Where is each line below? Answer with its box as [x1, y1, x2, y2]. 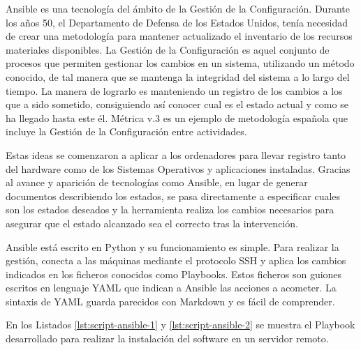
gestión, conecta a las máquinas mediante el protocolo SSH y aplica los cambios [6, 253, 346, 268]
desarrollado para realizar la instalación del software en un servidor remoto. [6, 331, 329, 346]
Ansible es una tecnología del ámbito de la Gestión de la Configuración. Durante [6, 1, 350, 15]
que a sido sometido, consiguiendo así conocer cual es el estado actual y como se [6, 97, 348, 112]
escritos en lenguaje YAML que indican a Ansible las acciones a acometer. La [6, 280, 337, 295]
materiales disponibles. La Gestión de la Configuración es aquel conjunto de [6, 42, 330, 56]
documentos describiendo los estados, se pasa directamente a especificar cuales [6, 188, 341, 203]
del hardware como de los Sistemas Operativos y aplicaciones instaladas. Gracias [6, 161, 351, 176]
